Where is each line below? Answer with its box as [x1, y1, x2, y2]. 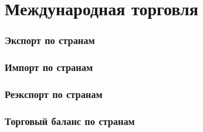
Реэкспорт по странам [5, 86, 103, 101]
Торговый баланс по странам [5, 113, 135, 128]
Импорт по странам [5, 60, 93, 75]
